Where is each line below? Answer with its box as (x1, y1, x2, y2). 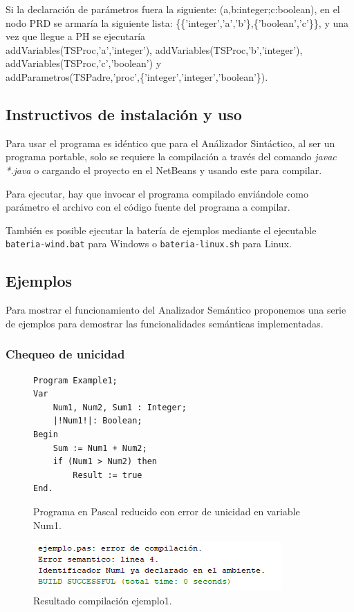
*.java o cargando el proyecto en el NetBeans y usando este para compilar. (6, 162, 322, 177)
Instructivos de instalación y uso (6, 103, 242, 124)
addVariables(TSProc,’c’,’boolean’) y (6, 56, 162, 70)
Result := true (73, 470, 142, 480)
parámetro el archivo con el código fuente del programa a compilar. (6, 200, 290, 214)
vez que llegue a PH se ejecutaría (6, 29, 146, 44)
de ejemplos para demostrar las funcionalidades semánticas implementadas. (6, 316, 324, 330)
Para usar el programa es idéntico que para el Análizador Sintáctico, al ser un (6, 135, 335, 150)
